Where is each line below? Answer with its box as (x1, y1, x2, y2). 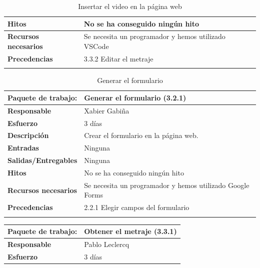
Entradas (7, 142, 39, 153)
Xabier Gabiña (84, 105, 129, 115)
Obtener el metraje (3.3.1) (84, 226, 177, 236)
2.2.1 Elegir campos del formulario (84, 202, 189, 212)
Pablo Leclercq (84, 238, 129, 249)
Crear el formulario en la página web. (84, 130, 198, 140)
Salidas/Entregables (7, 155, 77, 165)
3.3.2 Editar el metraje (83, 53, 153, 63)
